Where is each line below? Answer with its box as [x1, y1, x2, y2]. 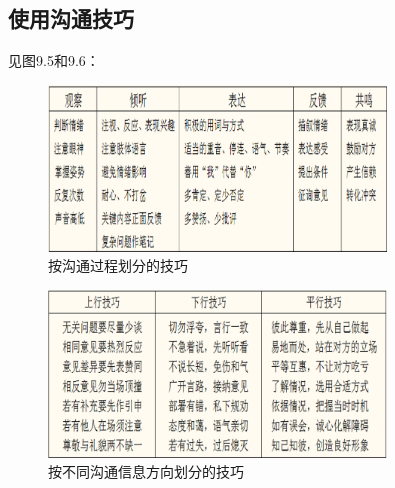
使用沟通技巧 [8, 3, 134, 34]
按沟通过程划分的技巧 [48, 255, 188, 276]
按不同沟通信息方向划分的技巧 [48, 461, 244, 482]
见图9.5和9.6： [8, 50, 100, 71]
